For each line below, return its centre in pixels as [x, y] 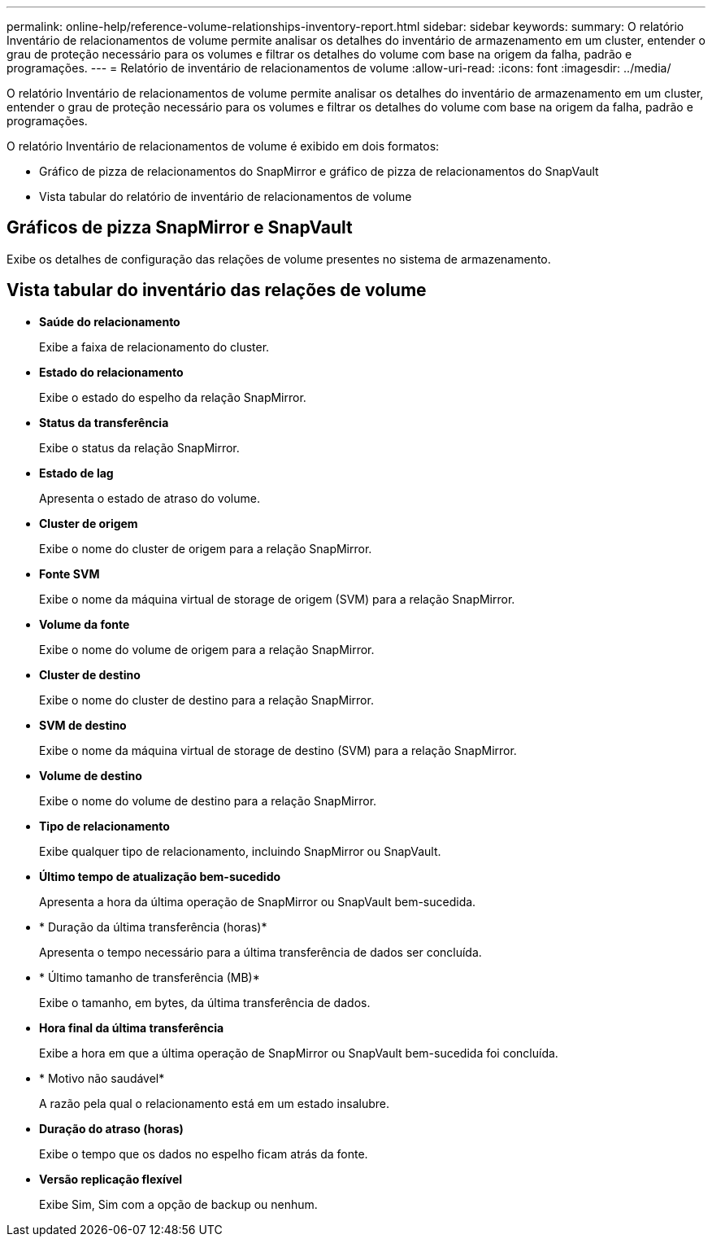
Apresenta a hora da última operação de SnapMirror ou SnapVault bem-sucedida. [258, 901]
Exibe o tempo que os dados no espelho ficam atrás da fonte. [204, 1154]
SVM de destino [83, 725]
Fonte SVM [69, 574]
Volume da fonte [85, 624]
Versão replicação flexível [111, 1179]
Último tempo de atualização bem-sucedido [160, 876]
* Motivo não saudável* [102, 1078]
